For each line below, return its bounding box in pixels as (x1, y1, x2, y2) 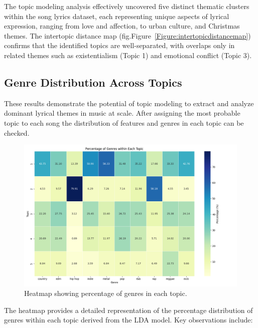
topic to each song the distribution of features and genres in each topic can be (4, 117, 244, 128)
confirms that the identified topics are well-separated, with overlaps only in (4, 40, 235, 51)
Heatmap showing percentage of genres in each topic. (24, 288, 187, 298)
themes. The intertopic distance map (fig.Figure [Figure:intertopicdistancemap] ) (4, 30, 251, 41)
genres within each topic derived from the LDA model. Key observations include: (4, 314, 253, 325)
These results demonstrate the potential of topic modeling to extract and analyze (4, 98, 254, 108)
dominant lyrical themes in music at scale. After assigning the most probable (4, 108, 240, 118)
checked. (4, 127, 30, 138)
